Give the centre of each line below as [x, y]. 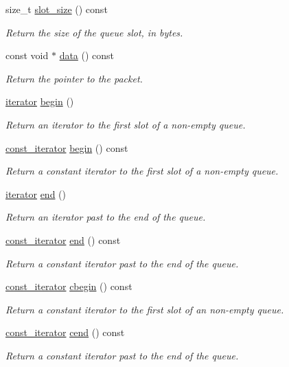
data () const [87, 55]
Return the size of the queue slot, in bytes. [94, 32]
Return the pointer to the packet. [74, 78]
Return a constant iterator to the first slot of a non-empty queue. [142, 171]
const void [27, 55]
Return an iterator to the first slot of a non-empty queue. [126, 124]
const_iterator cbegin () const [69, 286]
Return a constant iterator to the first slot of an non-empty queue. [145, 309]
